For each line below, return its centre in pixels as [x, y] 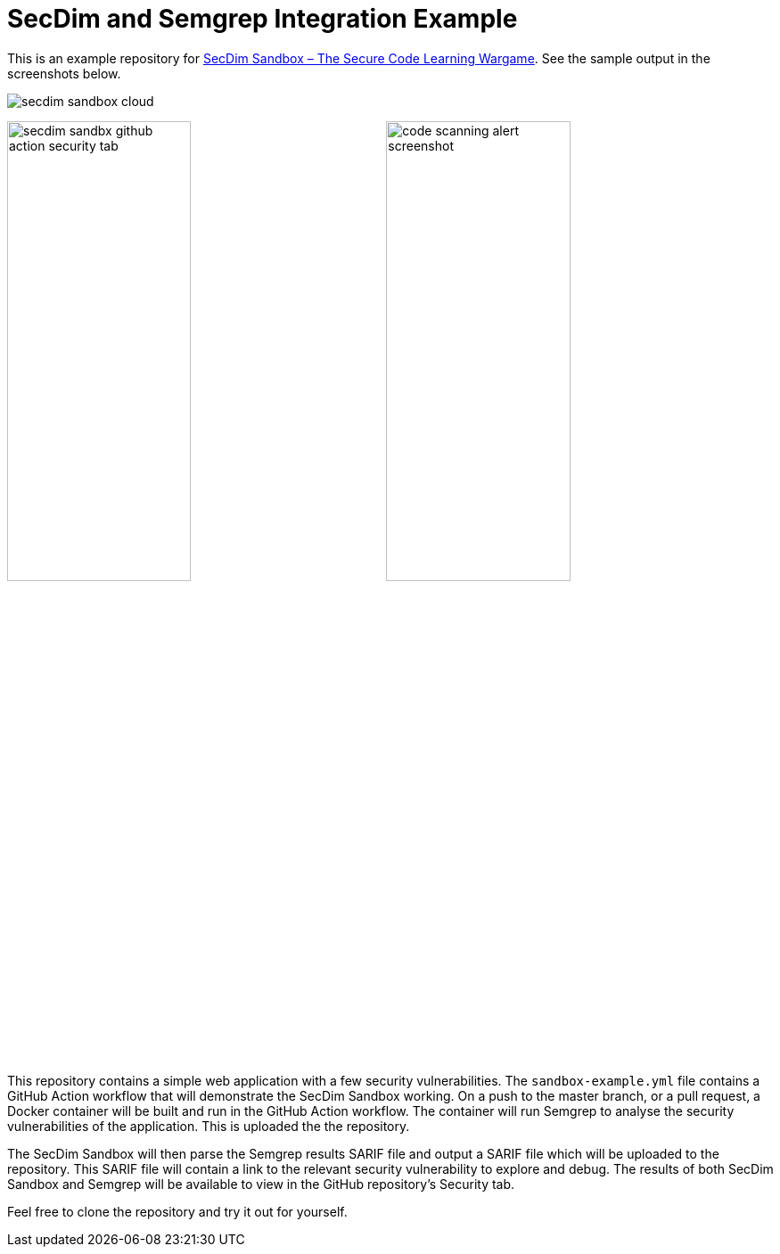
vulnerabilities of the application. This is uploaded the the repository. [209, 1127]
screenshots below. [64, 73]
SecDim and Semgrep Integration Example [263, 19]
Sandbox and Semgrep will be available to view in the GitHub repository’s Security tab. [261, 1184]
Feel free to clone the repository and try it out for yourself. [177, 1212]
